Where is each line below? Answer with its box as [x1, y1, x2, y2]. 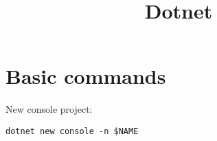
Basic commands [5, 62, 166, 90]
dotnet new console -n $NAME [5, 126, 139, 136]
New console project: [5, 102, 93, 116]
